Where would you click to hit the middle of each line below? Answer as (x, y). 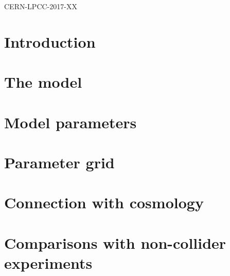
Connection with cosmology (104, 202)
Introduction (50, 41)
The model (43, 82)
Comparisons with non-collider (115, 242)
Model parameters (70, 122)
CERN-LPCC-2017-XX (41, 6)
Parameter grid (59, 162)
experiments (48, 262)
